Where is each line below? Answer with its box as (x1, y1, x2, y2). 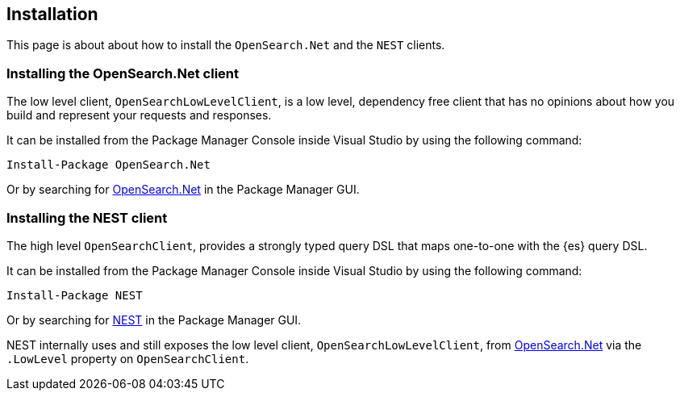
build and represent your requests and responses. (6, 108, 272, 123)
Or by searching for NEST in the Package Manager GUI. (6, 312, 302, 327)
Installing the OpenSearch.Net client (6, 65, 240, 81)
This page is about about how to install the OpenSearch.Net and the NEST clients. (6, 38, 445, 52)
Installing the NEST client (6, 209, 168, 226)
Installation (6, 4, 98, 24)
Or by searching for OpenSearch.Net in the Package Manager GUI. (6, 182, 360, 197)
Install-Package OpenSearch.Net (6, 158, 211, 172)
